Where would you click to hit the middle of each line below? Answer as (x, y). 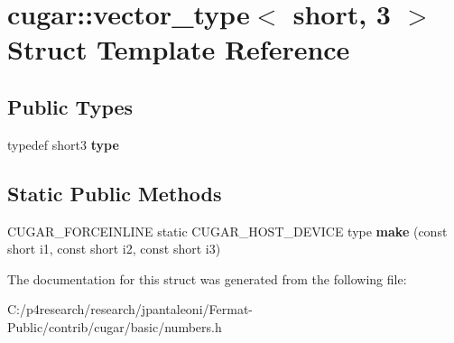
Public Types (70, 106)
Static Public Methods (115, 193)
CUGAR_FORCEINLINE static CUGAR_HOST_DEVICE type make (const (227, 231)
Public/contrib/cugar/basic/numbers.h (115, 326)
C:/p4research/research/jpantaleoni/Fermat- (130, 309)
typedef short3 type (63, 144)
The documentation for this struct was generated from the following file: (207, 278)
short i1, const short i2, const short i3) (114, 249)
